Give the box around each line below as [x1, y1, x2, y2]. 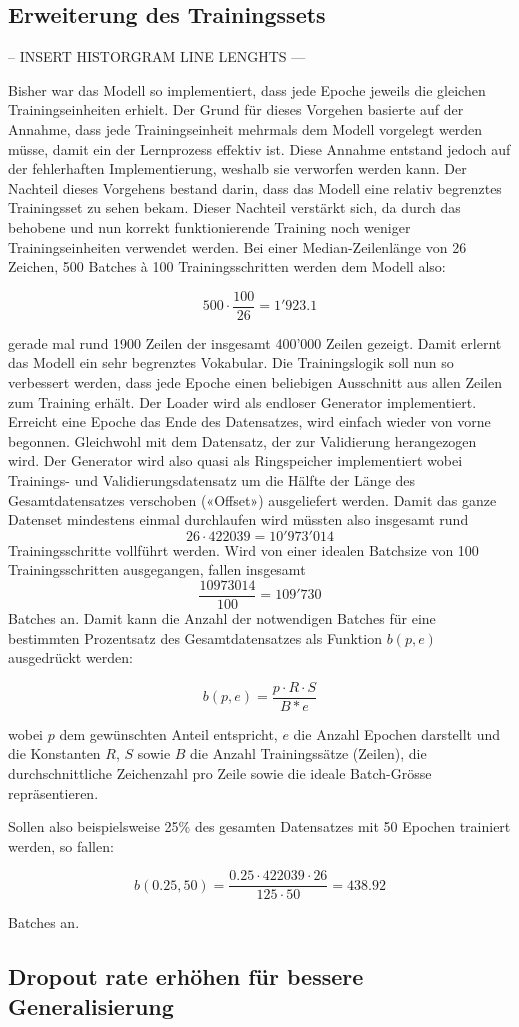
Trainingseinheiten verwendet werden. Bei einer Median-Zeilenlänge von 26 [8, 236, 467, 257]
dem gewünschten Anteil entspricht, [59, 723, 278, 744]
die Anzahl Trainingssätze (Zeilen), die [190, 743, 427, 764]
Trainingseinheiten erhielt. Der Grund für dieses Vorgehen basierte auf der [8, 99, 464, 120]
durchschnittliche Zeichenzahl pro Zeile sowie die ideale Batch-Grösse [8, 763, 432, 784]
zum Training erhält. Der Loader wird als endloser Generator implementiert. [8, 391, 477, 412]
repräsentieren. [8, 782, 99, 803]
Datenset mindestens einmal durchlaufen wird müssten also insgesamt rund [8, 509, 469, 530]
